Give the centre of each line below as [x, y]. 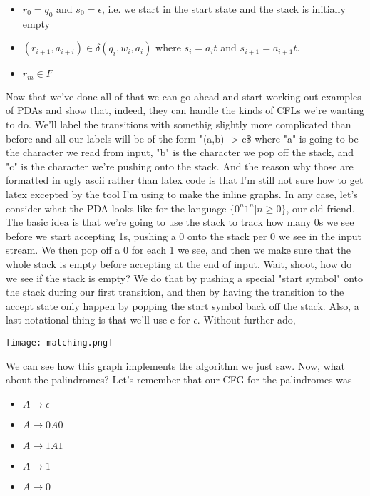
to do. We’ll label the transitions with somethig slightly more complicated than [179, 124]
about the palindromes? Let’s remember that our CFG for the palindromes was [179, 379]
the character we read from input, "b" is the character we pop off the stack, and [180, 152]
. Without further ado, [246, 320]
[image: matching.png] [60, 342]
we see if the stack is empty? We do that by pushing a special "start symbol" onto [184, 278]
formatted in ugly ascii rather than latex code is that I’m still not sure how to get [185, 180]
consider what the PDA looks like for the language [116, 208]
